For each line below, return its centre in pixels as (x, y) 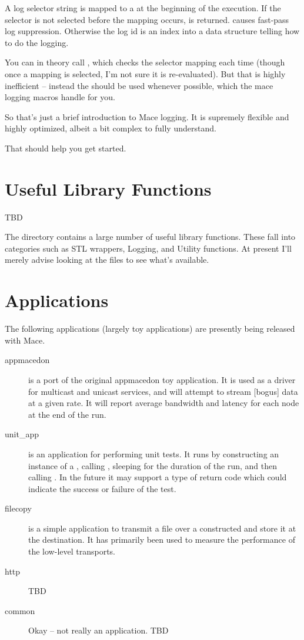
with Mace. (25, 340)
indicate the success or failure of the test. (102, 488)
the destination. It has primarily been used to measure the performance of (162, 540)
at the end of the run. (67, 414)
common (20, 610)
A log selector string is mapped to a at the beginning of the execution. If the (143, 8)
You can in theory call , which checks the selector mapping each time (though (145, 62)
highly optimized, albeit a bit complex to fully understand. (111, 128)
